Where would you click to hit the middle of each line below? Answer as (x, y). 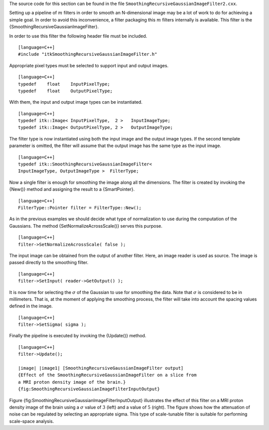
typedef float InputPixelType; (64, 84)
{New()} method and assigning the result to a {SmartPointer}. (72, 189)
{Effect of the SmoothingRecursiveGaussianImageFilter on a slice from (107, 375)
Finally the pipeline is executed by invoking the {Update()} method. (78, 336)
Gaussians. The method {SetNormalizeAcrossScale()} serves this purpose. (86, 226)
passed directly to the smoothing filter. (49, 263)
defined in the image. (31, 306)
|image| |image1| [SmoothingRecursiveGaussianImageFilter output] (101, 368)
